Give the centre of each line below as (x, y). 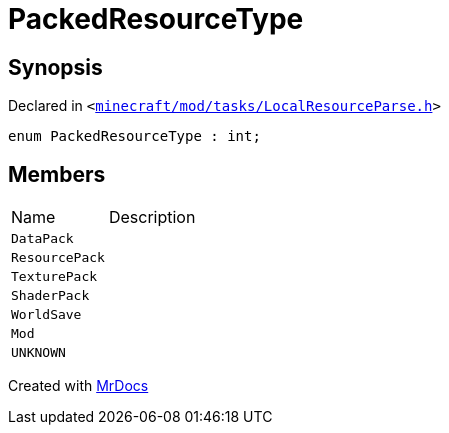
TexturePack (54, 277)
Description (152, 217)
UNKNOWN (38, 353)
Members (57, 174)
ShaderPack (50, 296)
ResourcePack (58, 258)
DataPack (42, 239)
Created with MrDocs (78, 386)
